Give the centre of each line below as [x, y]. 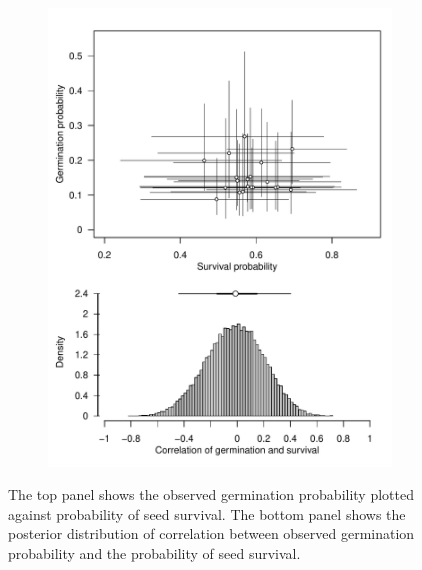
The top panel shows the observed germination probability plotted [211, 494]
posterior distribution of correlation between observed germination [211, 533]
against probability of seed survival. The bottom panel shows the [207, 513]
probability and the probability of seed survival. [154, 553]
